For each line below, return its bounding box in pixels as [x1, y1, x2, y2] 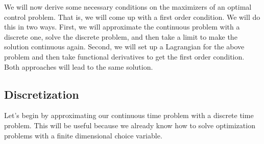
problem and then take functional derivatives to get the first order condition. [4, 51, 245, 62]
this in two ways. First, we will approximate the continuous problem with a [4, 21, 240, 32]
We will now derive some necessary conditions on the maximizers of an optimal [4, 2, 252, 12]
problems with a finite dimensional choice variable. [4, 130, 162, 140]
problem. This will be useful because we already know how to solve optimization [4, 120, 255, 130]
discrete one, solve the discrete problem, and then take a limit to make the [4, 31, 237, 42]
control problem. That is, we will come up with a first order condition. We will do [4, 11, 260, 22]
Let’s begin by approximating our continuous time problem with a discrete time [4, 110, 254, 121]
